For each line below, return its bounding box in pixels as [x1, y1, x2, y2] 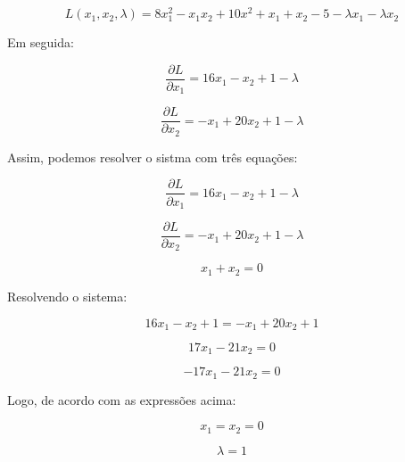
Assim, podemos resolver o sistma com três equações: [7, 147, 298, 166]
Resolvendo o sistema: [7, 286, 128, 305]
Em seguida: [7, 33, 74, 52]
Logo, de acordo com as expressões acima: [7, 390, 236, 408]
